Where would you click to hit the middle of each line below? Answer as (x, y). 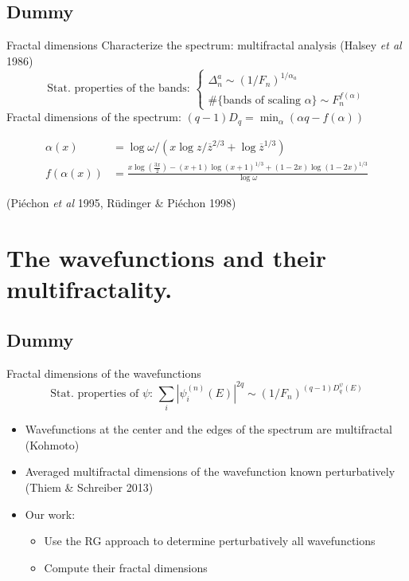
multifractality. (90, 289)
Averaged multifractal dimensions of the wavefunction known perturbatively (210, 471)
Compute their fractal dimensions (126, 567)
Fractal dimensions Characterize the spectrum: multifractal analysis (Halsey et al (204, 45)
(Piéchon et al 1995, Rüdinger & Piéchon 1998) (121, 203)
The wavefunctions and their (167, 258)
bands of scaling (262, 100)
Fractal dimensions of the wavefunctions (104, 373)
